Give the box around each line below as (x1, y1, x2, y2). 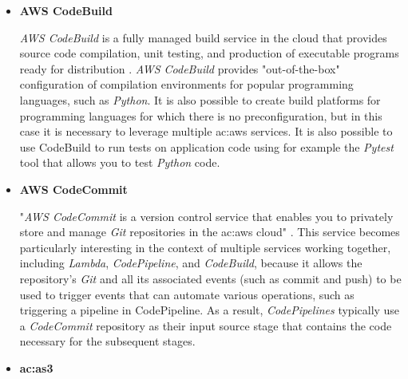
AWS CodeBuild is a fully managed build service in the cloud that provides (19, 29, 387, 45)
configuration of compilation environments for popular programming (19, 76, 354, 93)
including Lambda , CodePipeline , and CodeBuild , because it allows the (19, 255, 362, 271)
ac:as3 (19, 359, 53, 376)
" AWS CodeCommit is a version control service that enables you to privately (19, 207, 394, 224)
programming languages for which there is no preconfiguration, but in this (19, 107, 382, 124)
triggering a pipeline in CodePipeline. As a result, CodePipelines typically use (19, 302, 400, 318)
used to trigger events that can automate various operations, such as (19, 286, 355, 302)
